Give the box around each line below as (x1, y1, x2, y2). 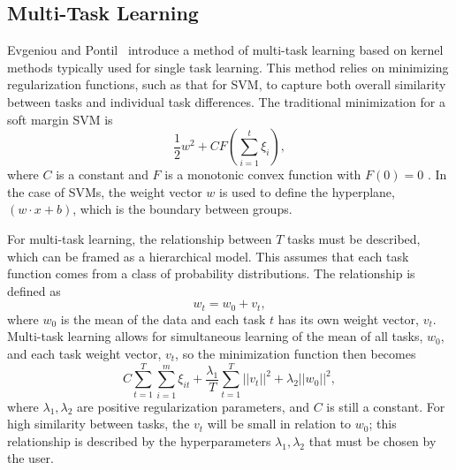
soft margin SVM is (7, 110, 113, 128)
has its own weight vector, (277, 309, 419, 328)
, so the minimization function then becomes (175, 344, 416, 362)
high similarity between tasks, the (7, 414, 190, 433)
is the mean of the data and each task (60, 309, 266, 328)
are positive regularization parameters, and (77, 397, 309, 415)
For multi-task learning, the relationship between (7, 229, 272, 247)
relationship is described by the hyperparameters (7, 431, 271, 450)
